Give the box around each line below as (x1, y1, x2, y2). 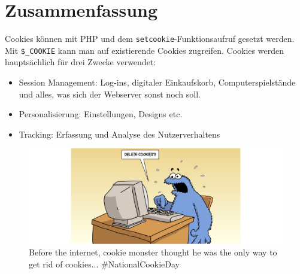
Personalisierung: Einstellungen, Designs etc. (19, 108, 183, 120)
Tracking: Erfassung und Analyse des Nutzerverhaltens (19, 127, 220, 140)
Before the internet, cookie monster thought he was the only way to (29, 246, 277, 258)
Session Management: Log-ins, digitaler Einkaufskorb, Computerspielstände (19, 76, 296, 89)
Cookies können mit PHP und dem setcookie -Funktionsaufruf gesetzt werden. (5, 32, 295, 45)
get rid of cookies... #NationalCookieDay (29, 258, 180, 270)
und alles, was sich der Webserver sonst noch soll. (19, 87, 201, 100)
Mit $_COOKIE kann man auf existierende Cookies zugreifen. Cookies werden (5, 44, 284, 56)
